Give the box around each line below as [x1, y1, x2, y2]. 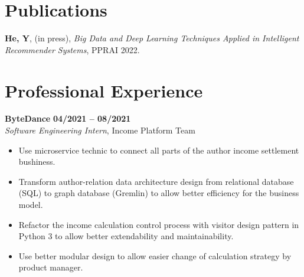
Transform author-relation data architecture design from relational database [18, 175, 294, 187]
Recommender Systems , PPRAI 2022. [5, 43, 140, 56]
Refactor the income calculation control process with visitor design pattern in [18, 218, 299, 230]
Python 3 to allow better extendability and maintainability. [18, 230, 234, 242]
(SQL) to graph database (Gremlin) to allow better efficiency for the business [18, 187, 299, 199]
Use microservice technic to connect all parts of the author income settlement [18, 144, 299, 156]
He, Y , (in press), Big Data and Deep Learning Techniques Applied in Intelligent [5, 32, 299, 44]
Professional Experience [5, 78, 203, 102]
